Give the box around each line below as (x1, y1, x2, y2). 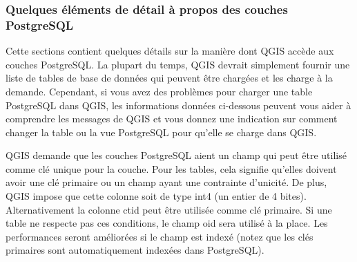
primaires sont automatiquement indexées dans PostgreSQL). (6, 243, 264, 257)
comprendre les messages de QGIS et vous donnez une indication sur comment (6, 111, 338, 126)
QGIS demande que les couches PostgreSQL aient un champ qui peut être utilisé (6, 148, 347, 162)
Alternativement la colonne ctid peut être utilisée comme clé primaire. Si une (6, 202, 332, 216)
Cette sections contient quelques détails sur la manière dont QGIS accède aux (6, 44, 334, 58)
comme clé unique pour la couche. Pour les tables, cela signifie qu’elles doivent (6, 161, 337, 176)
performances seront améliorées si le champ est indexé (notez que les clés (6, 229, 313, 243)
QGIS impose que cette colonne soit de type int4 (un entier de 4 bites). (6, 189, 307, 203)
